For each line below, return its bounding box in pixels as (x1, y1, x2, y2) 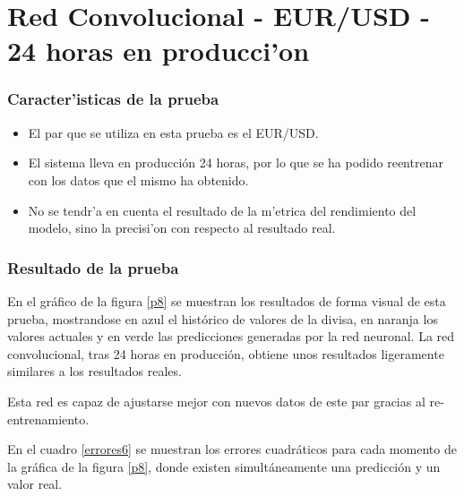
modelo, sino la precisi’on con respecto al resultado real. (28, 218, 336, 237)
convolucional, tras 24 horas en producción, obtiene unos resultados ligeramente (7, 344, 444, 363)
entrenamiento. (7, 409, 90, 428)
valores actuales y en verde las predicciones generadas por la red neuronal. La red (7, 327, 455, 346)
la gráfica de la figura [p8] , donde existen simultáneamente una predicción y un (7, 457, 441, 475)
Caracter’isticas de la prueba (7, 88, 219, 110)
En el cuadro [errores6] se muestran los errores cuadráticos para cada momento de (7, 440, 457, 458)
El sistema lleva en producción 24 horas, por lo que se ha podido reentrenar (28, 153, 443, 172)
